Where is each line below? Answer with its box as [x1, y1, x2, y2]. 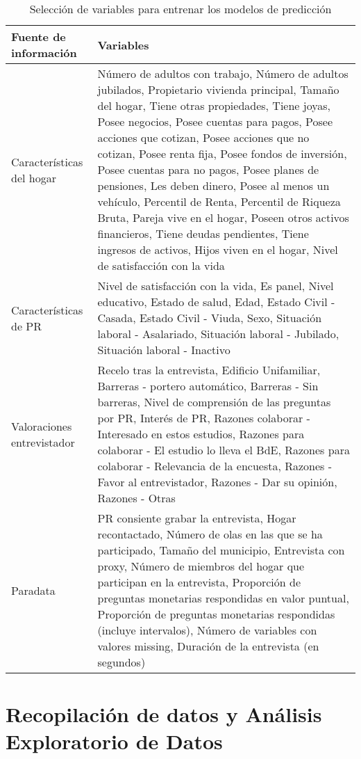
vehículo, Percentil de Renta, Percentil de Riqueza [97, 193, 341, 209]
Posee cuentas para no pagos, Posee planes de [97, 161, 319, 177]
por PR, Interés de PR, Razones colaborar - [97, 410, 310, 426]
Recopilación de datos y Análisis [6, 700, 322, 728]
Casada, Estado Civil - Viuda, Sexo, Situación [97, 310, 322, 326]
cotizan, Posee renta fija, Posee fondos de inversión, [97, 145, 347, 161]
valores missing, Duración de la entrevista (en [97, 638, 319, 654]
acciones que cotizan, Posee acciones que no [97, 129, 310, 145]
